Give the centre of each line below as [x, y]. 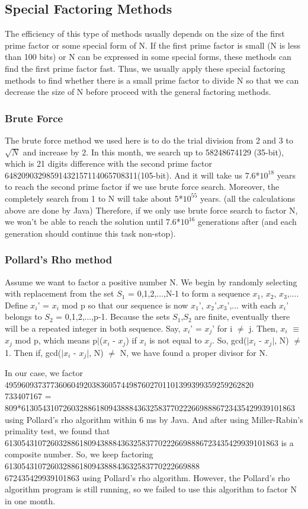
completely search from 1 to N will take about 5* [94, 198]
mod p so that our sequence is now [125, 305]
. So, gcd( [230, 340]
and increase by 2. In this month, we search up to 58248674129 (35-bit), [153, 152]
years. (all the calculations [248, 198]
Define [16, 305]
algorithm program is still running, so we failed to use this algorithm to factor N [151, 489]
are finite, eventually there [242, 316]
